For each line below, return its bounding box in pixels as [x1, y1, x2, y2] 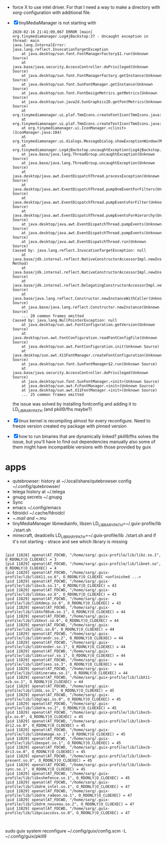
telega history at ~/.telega [12, 488, 66, 494]
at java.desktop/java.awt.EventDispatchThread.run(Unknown [21, 239, 147, 244]
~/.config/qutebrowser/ [12, 483, 61, 489]
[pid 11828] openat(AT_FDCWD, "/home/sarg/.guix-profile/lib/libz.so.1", [5, 553, 162, 558]
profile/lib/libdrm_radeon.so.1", [5, 793, 77, 798]
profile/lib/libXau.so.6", [5, 592, 61, 597]
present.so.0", [5, 758, 37, 763]
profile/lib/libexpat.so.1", [5, 741, 66, 746]
